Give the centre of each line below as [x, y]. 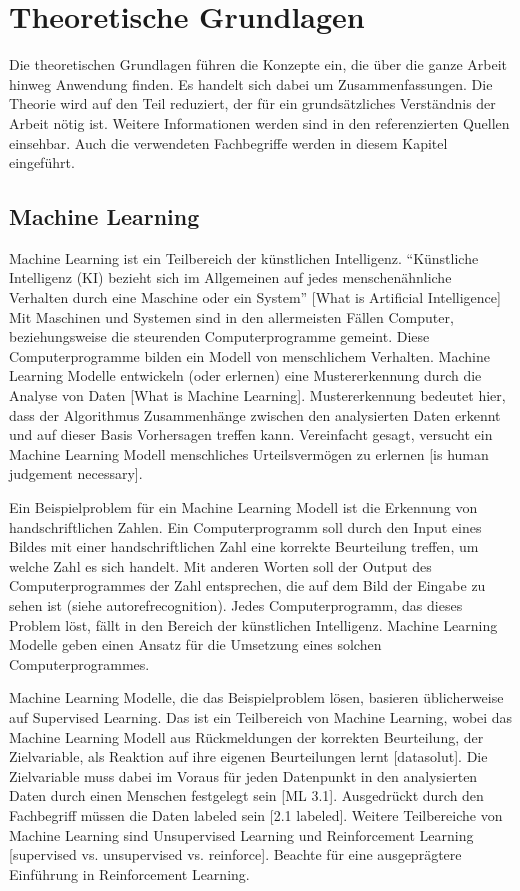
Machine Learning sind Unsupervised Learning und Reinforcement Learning [241, 834]
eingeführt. [42, 162]
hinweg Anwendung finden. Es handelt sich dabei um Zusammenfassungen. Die [251, 83]
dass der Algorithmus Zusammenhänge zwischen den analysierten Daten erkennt [255, 414]
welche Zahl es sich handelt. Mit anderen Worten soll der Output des [220, 565]
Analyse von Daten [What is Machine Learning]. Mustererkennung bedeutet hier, [257, 395]
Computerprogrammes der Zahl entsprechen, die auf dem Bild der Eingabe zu [247, 585]
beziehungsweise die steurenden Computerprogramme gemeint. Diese [219, 336]
